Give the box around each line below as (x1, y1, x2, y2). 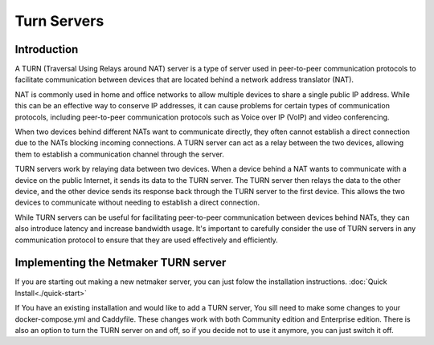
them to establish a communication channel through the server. (14, 149, 224, 159)
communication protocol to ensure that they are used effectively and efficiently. (14, 235, 279, 245)
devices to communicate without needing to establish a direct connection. (14, 197, 260, 208)
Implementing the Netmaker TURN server (14, 256, 227, 270)
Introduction (14, 43, 79, 56)
